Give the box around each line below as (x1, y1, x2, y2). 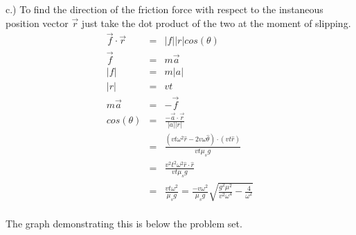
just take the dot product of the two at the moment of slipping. (81, 15, 351, 30)
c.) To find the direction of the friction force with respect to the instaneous (6, 2, 323, 16)
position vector (6, 15, 69, 30)
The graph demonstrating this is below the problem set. (6, 216, 242, 230)
